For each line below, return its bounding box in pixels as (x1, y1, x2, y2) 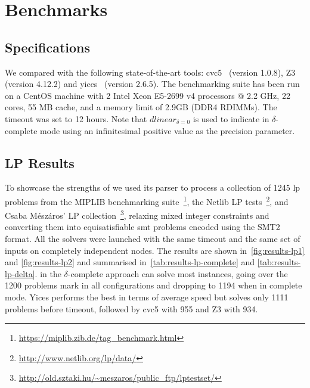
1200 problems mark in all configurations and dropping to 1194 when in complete (5, 279, 302, 291)
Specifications (5, 38, 91, 56)
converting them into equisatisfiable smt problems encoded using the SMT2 (5, 221, 280, 233)
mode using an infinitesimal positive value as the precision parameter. (40, 124, 295, 136)
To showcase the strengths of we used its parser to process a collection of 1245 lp (5, 181, 300, 194)
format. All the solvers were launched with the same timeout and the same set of (5, 232, 300, 245)
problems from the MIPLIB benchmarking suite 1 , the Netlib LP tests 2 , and (5, 193, 289, 207)
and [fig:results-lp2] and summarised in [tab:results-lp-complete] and (5, 256, 255, 268)
